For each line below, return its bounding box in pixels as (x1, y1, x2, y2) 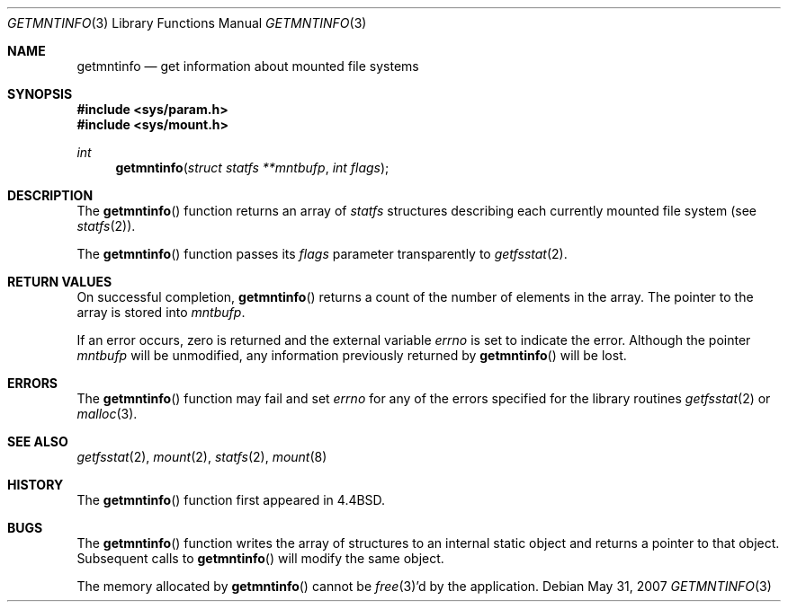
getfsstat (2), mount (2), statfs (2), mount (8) (76, 449, 327, 464)
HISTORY (7, 477, 64, 492)
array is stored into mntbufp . (76, 304, 246, 320)
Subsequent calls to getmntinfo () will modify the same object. (76, 551, 444, 566)
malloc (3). (76, 406, 138, 421)
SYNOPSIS (7, 86, 73, 101)
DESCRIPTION (7, 188, 94, 203)
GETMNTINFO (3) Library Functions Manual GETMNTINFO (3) (7, 15, 367, 31)
